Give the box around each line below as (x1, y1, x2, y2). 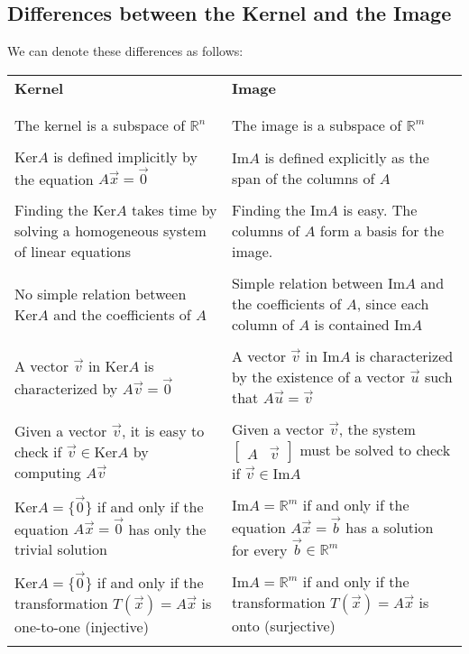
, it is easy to (121, 419, 205, 441)
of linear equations (14, 241, 132, 263)
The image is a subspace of (231, 114, 402, 135)
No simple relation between (14, 282, 187, 304)
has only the (128, 518, 207, 539)
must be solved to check (299, 439, 451, 461)
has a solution (345, 516, 434, 538)
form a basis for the (319, 220, 444, 242)
